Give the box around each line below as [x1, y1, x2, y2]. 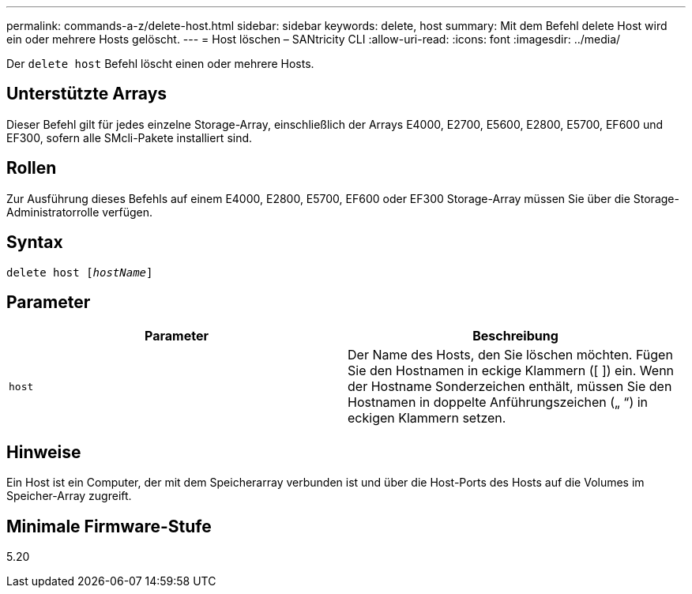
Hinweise [6, 442, 81, 462]
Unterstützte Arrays [6, 84, 167, 104]
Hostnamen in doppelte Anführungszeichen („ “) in [348, 394, 649, 411]
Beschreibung [472, 328, 558, 344]
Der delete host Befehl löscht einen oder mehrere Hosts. [6, 57, 314, 70]
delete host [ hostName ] [6, 265, 153, 279]
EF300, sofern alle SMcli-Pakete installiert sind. [6, 130, 253, 145]
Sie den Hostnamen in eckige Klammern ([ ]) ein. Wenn [348, 363, 675, 379]
